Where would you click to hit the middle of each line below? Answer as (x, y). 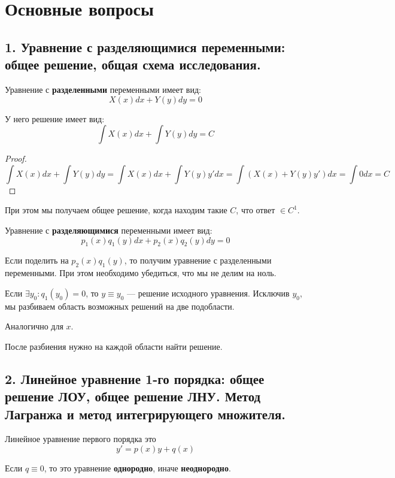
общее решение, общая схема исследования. (133, 64)
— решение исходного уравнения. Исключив (208, 293)
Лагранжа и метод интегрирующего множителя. (145, 414)
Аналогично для (34, 326)
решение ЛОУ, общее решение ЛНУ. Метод (133, 396)
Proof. (16, 158)
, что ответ (256, 210)
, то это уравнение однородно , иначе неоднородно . (137, 468)
